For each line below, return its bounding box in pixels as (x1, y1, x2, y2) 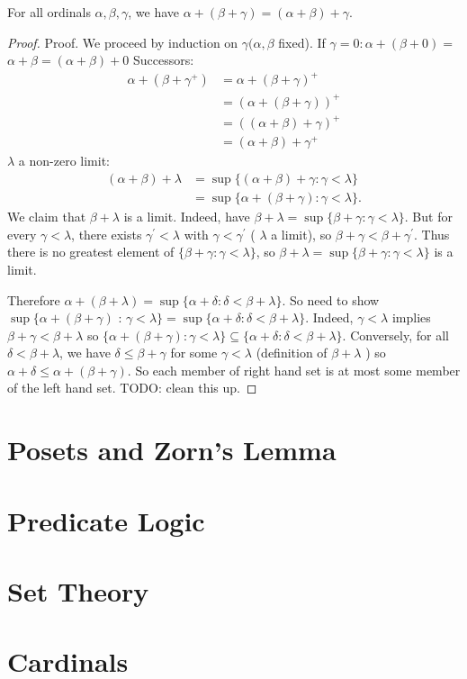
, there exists (71, 224, 142, 243)
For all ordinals (7, 3, 91, 21)
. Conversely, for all (342, 325, 449, 344)
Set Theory (7, 573, 149, 610)
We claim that (7, 207, 86, 226)
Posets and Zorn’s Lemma (7, 431, 337, 468)
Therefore (7, 290, 60, 309)
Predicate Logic (7, 502, 205, 539)
